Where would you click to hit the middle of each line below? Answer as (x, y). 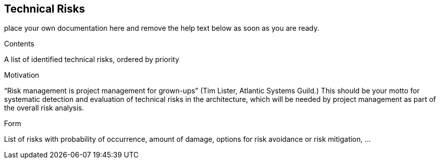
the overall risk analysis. (44, 108)
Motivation (22, 75)
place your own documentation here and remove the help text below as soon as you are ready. (162, 28)
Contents (19, 44)
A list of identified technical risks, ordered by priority (92, 60)
